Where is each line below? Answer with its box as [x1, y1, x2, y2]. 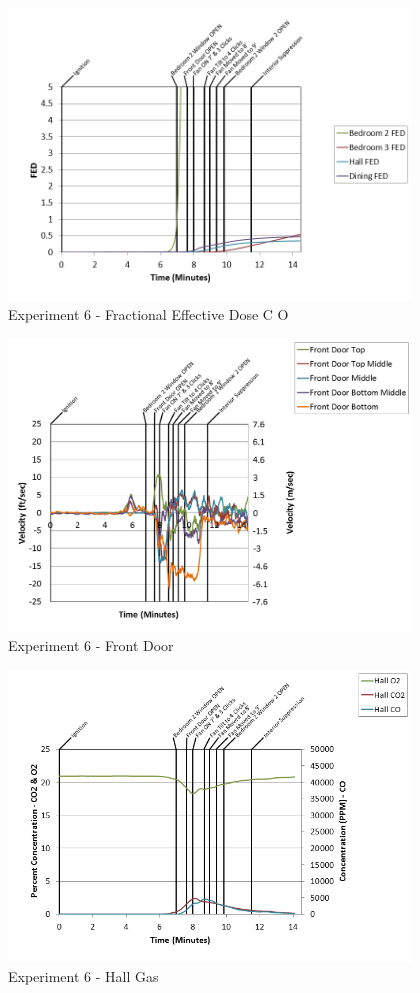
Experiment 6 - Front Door [8, 635, 174, 656]
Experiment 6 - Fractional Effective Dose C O [8, 304, 289, 325]
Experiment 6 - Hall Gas [8, 966, 159, 987]
